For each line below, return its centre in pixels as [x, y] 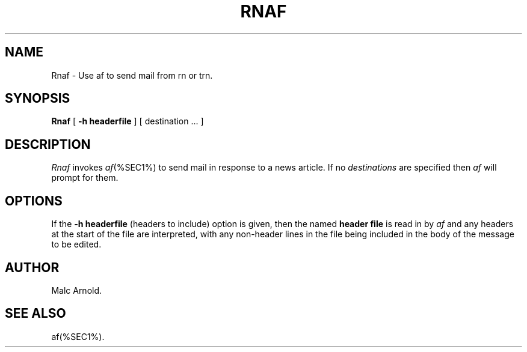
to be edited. [76, 244]
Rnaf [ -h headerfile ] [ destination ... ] [128, 121]
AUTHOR [32, 267]
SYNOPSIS [38, 99]
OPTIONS [34, 201]
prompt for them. [85, 178]
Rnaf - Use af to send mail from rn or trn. [132, 75]
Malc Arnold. [77, 290]
